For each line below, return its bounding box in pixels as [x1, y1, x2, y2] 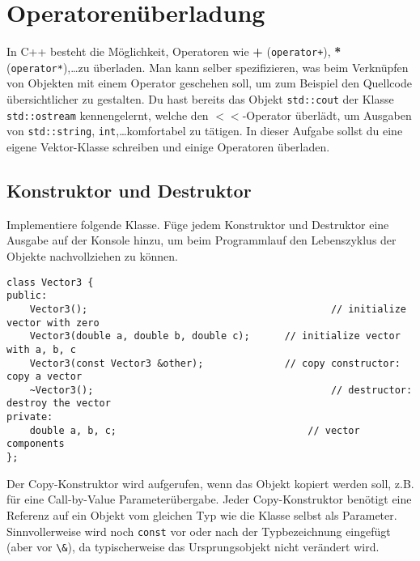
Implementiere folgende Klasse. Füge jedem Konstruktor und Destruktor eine [6, 215, 389, 232]
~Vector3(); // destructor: [29, 384, 413, 396]
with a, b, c [6, 343, 76, 355]
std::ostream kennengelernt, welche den [6, 106, 209, 123]
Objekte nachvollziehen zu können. [6, 247, 178, 264]
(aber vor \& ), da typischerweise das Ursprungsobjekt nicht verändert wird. [6, 538, 380, 555]
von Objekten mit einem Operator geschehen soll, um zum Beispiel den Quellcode [6, 74, 412, 91]
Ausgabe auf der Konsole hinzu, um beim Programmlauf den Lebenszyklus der [6, 232, 397, 249]
